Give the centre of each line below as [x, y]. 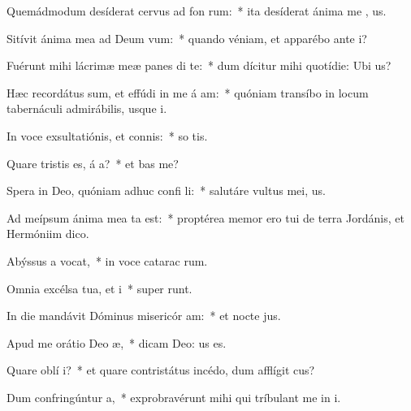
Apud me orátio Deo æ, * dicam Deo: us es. [117, 342]
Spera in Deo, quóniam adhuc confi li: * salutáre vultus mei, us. [166, 190]
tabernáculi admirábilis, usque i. [87, 108]
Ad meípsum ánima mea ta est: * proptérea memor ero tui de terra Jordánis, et [205, 217]
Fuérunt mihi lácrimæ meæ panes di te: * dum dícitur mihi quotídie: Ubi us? [199, 65]
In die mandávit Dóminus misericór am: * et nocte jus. [144, 316]
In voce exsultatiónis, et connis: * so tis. [107, 135]
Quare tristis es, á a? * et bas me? [93, 163]
